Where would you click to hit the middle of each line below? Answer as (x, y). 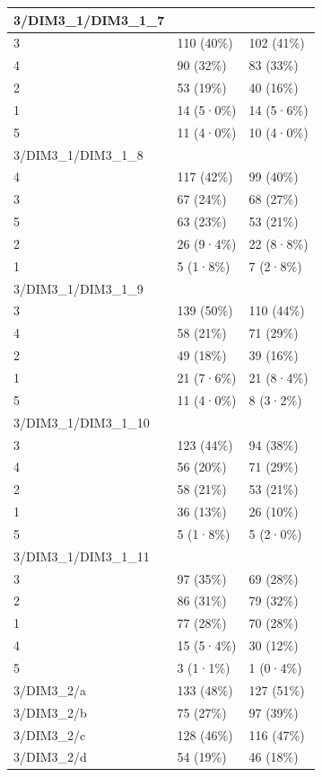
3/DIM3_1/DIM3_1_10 (82, 422)
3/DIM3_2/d (50, 757)
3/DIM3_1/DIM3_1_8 (78, 154)
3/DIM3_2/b (50, 712)
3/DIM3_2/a (50, 689)
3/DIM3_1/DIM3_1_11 (82, 556)
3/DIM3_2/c (50, 734)
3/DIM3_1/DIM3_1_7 (89, 19)
